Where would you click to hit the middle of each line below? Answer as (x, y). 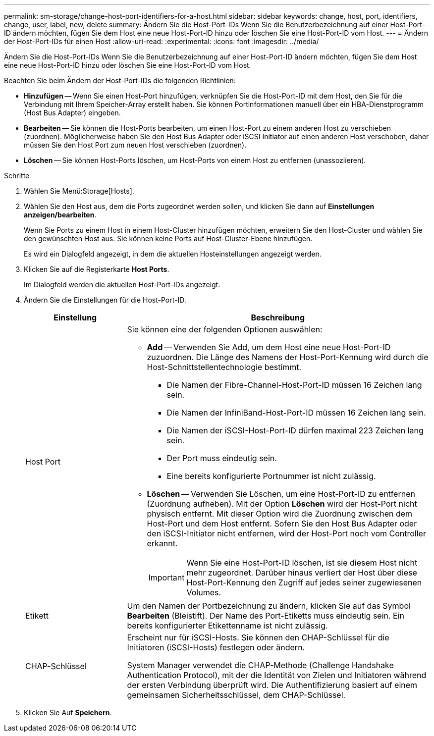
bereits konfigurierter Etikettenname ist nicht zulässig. (227, 626)
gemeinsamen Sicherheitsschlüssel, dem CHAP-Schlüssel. (236, 695)
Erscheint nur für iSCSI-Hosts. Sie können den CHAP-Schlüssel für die (258, 637)
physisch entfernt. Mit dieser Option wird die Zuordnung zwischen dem (280, 514)
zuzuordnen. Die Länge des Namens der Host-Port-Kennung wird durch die (288, 357)
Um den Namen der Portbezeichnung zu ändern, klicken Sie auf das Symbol (269, 606)
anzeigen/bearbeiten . (60, 215)
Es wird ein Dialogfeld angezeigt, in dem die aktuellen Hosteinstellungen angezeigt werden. (173, 254)
